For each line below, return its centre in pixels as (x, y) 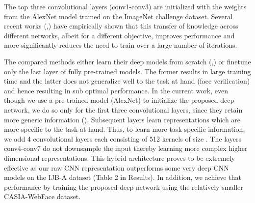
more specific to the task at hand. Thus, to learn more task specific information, (125, 129)
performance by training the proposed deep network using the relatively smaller (124, 187)
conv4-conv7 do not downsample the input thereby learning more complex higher (126, 148)
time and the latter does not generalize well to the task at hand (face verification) (127, 81)
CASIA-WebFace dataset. (42, 196)
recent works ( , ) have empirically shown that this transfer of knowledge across (121, 26)
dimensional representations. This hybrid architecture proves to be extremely (120, 158)
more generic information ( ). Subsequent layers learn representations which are (122, 119)
